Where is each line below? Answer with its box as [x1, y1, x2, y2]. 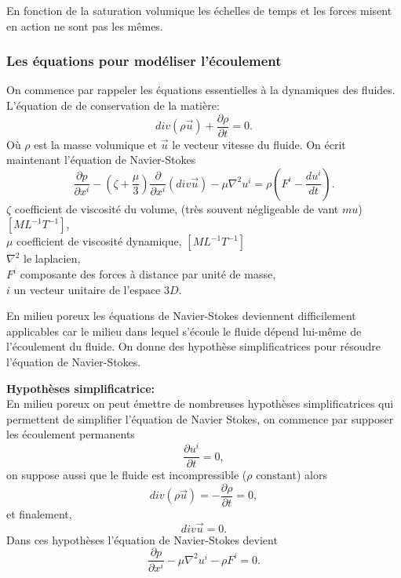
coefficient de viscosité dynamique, [16, 233, 182, 249]
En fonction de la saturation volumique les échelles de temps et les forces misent [6, 2, 392, 18]
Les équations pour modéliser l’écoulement [6, 51, 282, 71]
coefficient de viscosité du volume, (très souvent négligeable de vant [14, 200, 339, 216]
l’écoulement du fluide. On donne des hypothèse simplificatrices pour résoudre [6, 338, 381, 354]
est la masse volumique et [34, 136, 158, 152]
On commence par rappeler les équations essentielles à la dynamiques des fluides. [6, 82, 396, 98]
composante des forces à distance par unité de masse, [20, 266, 276, 282]
